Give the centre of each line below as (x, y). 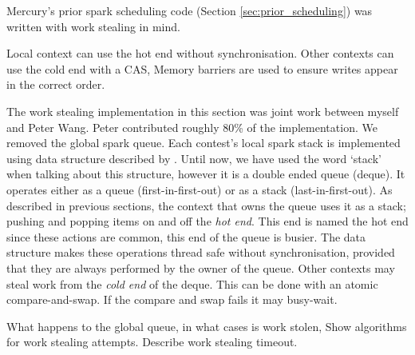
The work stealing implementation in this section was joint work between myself (203, 111)
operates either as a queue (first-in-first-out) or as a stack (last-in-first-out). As (200, 189)
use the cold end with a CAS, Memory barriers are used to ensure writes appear (202, 68)
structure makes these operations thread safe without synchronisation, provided (201, 252)
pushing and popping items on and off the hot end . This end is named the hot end (207, 221)
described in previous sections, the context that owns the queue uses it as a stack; (206, 205)
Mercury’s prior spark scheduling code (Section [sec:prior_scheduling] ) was (190, 10)
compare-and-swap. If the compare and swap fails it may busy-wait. (172, 299)
